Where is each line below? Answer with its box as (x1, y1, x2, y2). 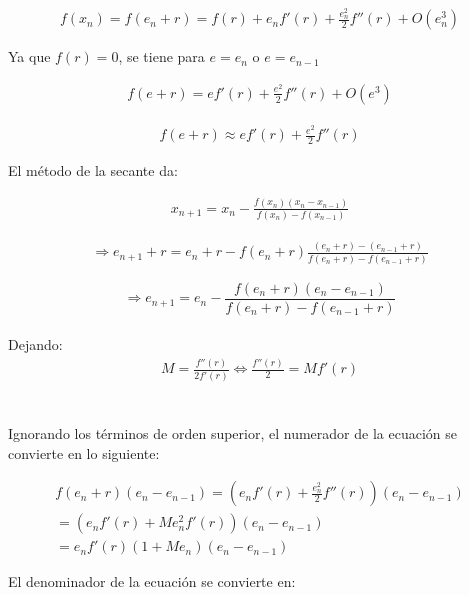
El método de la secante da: (8, 159, 178, 180)
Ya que (8, 46, 51, 67)
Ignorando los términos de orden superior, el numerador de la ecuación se (8, 423, 457, 444)
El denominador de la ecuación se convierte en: (8, 571, 296, 592)
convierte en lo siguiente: (8, 442, 160, 463)
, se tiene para (118, 46, 205, 67)
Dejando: (8, 334, 63, 355)
